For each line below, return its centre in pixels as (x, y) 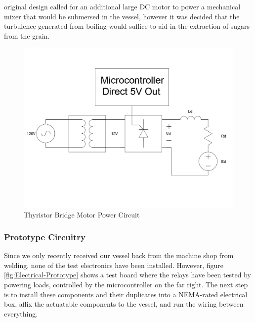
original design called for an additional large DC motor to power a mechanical (122, 6)
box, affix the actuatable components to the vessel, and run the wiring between (124, 304)
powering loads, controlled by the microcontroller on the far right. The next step (126, 284)
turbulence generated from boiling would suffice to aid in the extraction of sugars (127, 26)
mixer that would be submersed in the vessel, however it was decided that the (122, 16)
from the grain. (27, 35)
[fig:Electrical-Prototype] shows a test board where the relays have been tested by (127, 275)
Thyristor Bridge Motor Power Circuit (82, 215)
